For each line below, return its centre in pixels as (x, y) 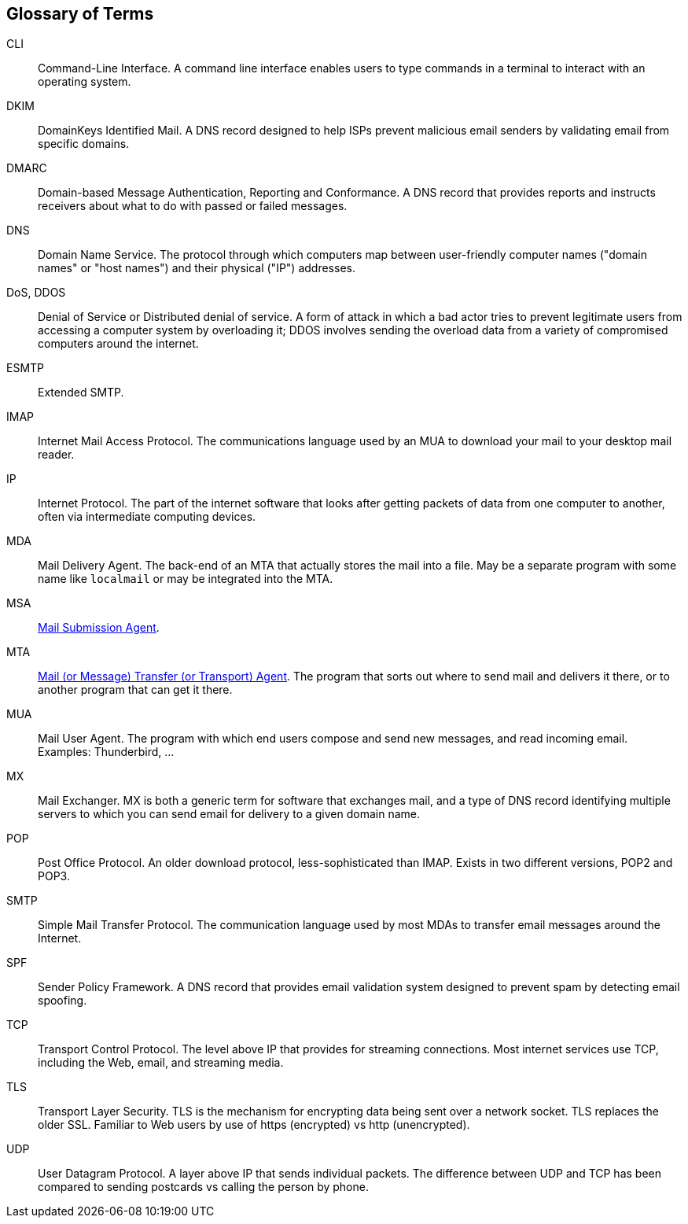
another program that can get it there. (135, 690)
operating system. (85, 82)
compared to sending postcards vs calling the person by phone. (203, 1187)
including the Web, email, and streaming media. (161, 1063)
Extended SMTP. (81, 393)
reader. (56, 455)
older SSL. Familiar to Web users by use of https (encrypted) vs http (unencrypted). (254, 1125)
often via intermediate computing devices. (147, 517)
